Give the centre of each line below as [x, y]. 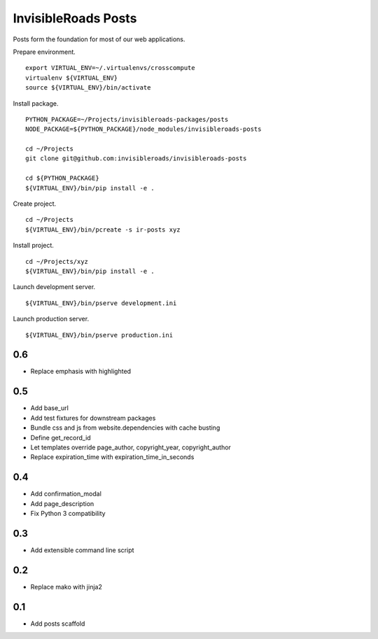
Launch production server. [51, 319]
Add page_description [62, 503]
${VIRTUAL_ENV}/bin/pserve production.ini [99, 335]
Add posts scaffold [58, 624]
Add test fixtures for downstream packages [93, 418]
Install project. [33, 246]
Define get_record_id [61, 437]
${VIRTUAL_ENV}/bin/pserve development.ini [101, 303]
